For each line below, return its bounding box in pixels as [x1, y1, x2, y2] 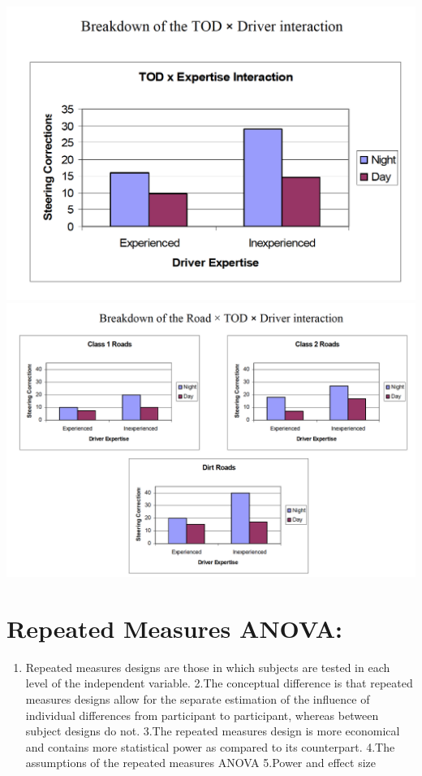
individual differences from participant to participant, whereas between [25, 706, 379, 723]
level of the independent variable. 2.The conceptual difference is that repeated [25, 674, 413, 691]
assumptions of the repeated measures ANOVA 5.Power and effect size [25, 754, 376, 771]
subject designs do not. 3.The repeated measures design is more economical [25, 722, 400, 739]
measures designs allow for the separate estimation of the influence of [25, 690, 370, 707]
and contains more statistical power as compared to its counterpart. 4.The [25, 738, 395, 755]
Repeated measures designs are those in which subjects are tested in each [25, 658, 390, 675]
